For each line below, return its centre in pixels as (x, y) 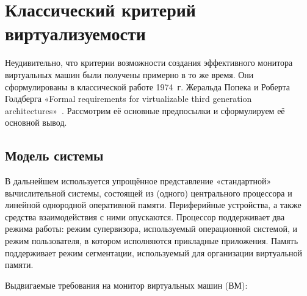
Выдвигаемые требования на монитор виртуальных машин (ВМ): (126, 285)
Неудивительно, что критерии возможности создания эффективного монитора (149, 63)
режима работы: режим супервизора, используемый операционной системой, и (151, 229)
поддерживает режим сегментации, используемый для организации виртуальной (153, 252)
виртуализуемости (75, 33)
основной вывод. (36, 122)
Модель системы (54, 155)
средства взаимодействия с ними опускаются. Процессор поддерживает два (145, 216)
